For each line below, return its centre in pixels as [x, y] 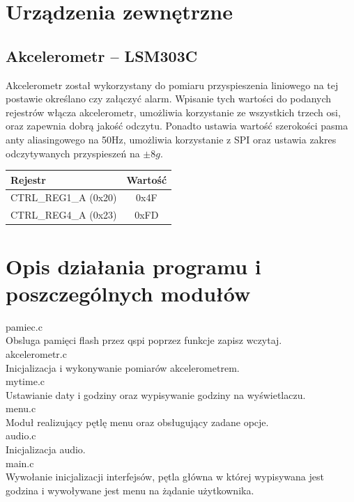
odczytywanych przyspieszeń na [73, 153]
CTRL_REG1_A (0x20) [64, 197]
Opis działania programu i [133, 266]
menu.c [21, 408]
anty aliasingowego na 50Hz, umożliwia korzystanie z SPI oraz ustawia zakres [171, 139]
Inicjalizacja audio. [46, 449]
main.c [20, 463]
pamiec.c [24, 326]
